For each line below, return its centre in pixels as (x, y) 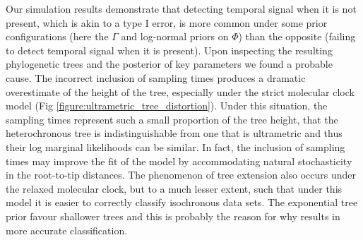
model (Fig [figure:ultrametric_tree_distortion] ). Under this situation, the (167, 106)
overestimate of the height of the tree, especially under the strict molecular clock (180, 91)
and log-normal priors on (175, 36)
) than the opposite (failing (297, 36)
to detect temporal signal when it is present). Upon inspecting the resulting (169, 50)
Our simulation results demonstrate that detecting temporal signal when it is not (181, 8)
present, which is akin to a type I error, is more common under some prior (167, 22)
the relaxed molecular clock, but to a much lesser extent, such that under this (174, 188)
